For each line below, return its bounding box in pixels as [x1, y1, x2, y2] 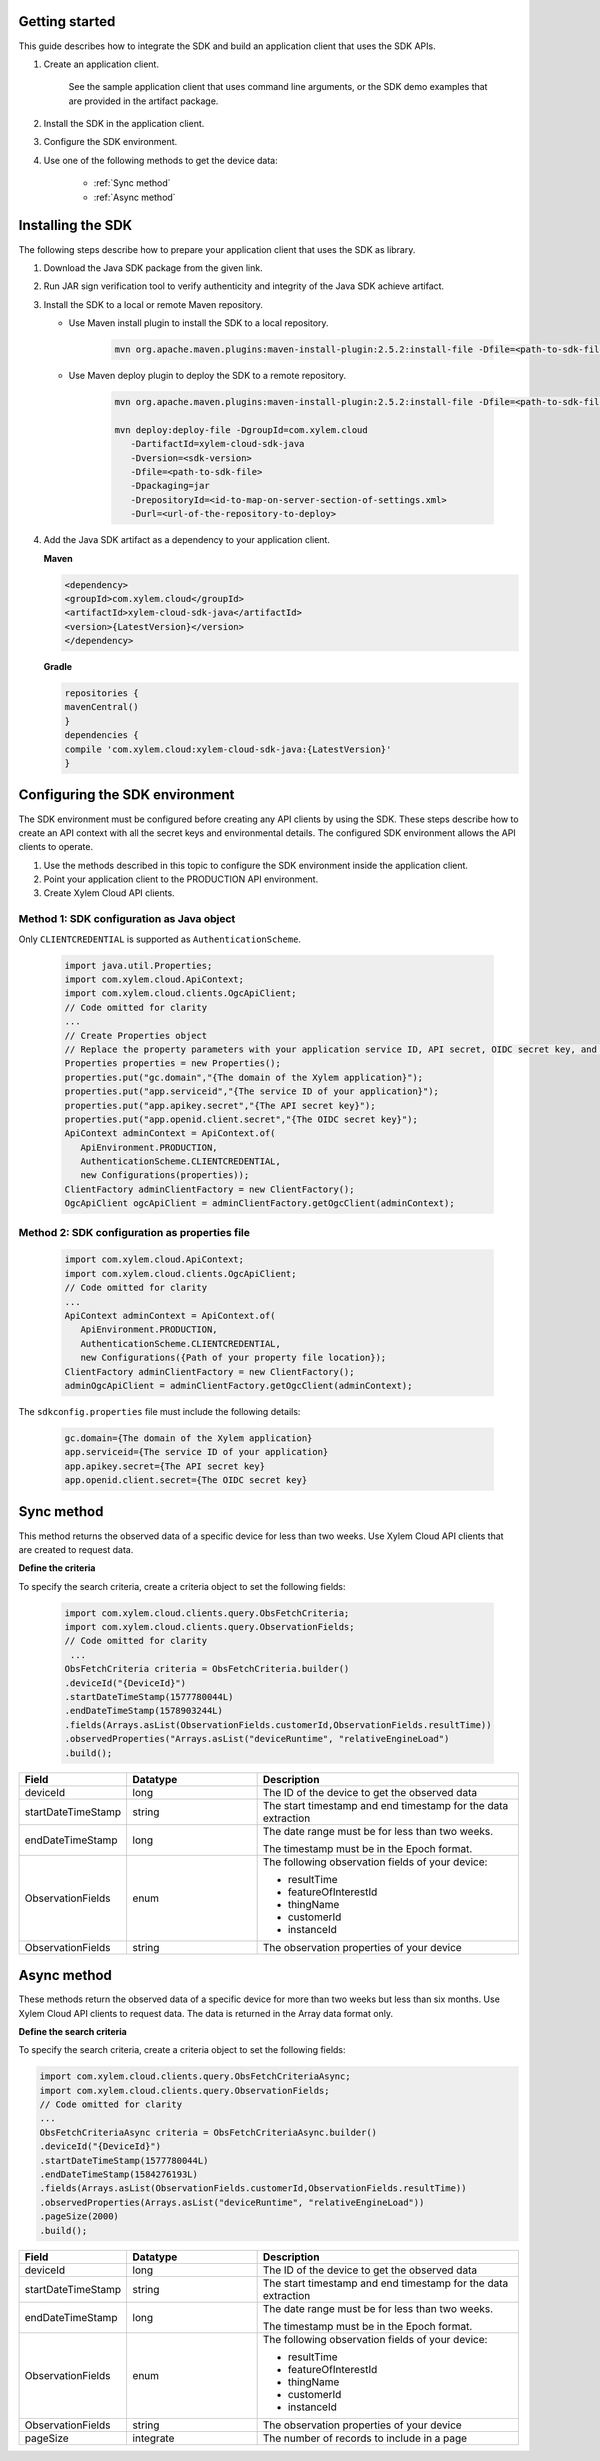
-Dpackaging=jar [130, 480, 210, 492]
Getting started [18, 13, 116, 30]
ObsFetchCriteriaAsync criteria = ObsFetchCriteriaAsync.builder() [39, 2126, 378, 2138]
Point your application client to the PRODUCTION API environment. [43, 873, 319, 885]
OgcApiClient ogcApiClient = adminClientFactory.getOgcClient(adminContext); [64, 1198, 455, 1209]
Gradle [43, 661, 73, 673]
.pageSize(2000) [39, 2211, 120, 2222]
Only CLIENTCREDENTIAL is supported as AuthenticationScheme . [18, 933, 302, 945]
